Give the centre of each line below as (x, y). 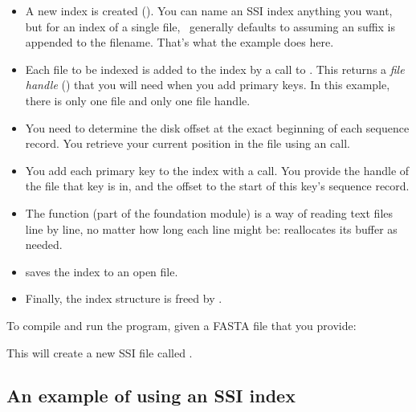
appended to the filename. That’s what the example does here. (179, 42)
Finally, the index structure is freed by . (124, 298)
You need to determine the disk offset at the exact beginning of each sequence (217, 127)
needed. (44, 245)
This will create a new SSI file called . (100, 352)
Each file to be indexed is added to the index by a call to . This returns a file (215, 69)
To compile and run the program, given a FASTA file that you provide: (181, 325)
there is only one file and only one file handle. (138, 100)
